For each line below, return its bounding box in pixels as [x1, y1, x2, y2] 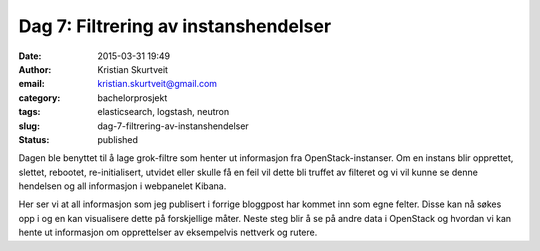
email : [18, 78, 45, 90]
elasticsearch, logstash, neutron [97, 106, 230, 118]
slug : [18, 120, 40, 132]
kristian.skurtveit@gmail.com [97, 78, 218, 90]
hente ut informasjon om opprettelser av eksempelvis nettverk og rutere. [18, 226, 318, 239]
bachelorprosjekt [97, 91, 168, 104]
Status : [18, 133, 50, 145]
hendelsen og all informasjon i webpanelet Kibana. [18, 180, 227, 192]
